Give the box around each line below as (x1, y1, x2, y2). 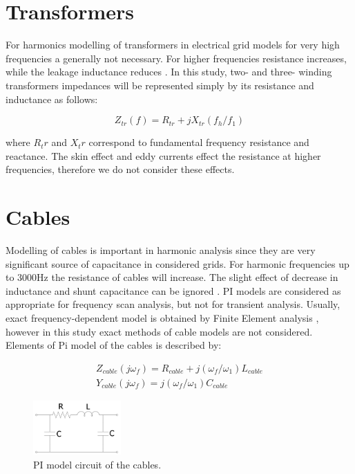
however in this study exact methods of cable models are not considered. (6, 324, 313, 338)
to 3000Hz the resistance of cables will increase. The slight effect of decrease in (6, 270, 338, 284)
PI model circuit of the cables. (33, 457, 162, 471)
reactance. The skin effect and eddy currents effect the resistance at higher (6, 148, 321, 163)
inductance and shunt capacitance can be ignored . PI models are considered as (6, 283, 341, 298)
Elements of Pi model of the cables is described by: (6, 338, 222, 352)
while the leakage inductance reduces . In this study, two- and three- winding (6, 64, 332, 79)
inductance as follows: (6, 91, 98, 106)
